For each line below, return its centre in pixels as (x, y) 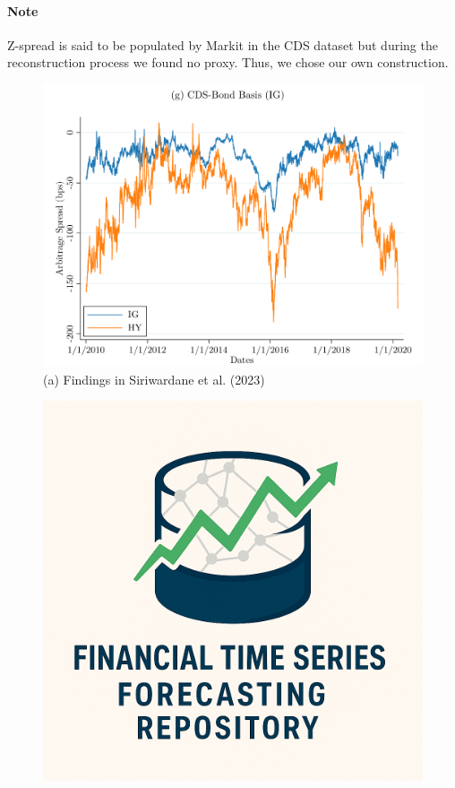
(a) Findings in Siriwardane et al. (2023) (154, 379)
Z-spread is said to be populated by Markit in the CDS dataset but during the (223, 44)
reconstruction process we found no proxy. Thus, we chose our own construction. (228, 62)
